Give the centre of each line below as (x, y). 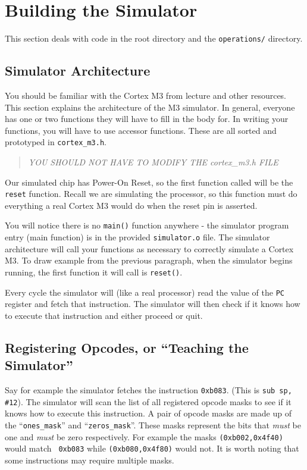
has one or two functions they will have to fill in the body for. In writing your (147, 119)
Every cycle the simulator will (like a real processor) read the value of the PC (145, 292)
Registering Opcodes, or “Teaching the (127, 347)
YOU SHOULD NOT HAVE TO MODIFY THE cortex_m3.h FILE (153, 162)
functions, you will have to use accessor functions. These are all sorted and (141, 130)
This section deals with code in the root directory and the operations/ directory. (154, 38)
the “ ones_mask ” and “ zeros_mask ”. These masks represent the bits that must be (153, 424)
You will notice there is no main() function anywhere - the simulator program (147, 225)
